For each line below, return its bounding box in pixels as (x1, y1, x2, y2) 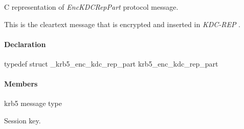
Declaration (4, 38, 46, 49)
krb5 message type (4, 98, 62, 109)
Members (4, 78, 38, 89)
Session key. (4, 115, 41, 125)
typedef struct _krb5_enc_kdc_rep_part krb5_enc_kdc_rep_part (4, 58, 218, 69)
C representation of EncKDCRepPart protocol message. (4, 2, 179, 12)
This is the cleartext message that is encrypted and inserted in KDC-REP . (4, 18, 240, 29)
